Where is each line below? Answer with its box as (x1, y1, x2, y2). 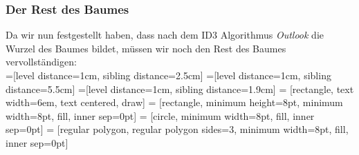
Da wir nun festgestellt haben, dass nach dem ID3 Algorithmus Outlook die (6, 28, 324, 42)
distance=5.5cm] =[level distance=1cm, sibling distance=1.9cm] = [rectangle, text (6, 81, 354, 96)
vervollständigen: (6, 54, 77, 69)
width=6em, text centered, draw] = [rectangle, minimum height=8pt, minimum (6, 95, 343, 110)
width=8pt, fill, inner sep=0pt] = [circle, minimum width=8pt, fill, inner (6, 108, 315, 123)
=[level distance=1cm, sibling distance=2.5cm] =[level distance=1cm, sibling (6, 68, 331, 82)
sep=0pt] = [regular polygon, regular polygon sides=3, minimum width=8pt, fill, (6, 122, 349, 136)
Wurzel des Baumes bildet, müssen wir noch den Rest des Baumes (6, 41, 286, 55)
